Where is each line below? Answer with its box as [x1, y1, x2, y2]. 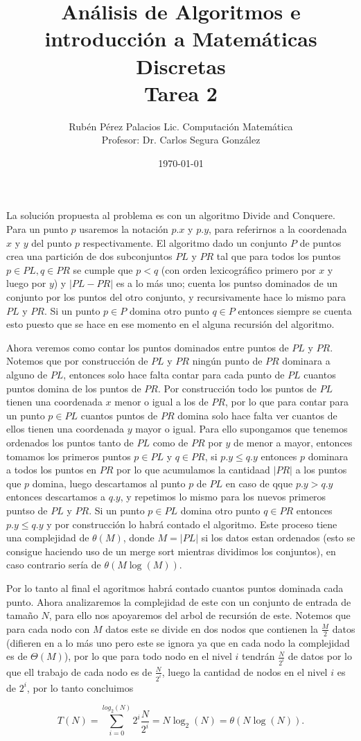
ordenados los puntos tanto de [6, 435, 134, 449]
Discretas [136, 51, 226, 80]
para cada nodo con [6, 621, 90, 636]
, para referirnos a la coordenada [209, 222, 347, 236]
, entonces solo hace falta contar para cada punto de [63, 367, 285, 381]
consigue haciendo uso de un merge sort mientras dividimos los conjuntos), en [6, 543, 336, 558]
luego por [6, 276, 46, 290]
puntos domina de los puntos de [6, 381, 141, 395]
